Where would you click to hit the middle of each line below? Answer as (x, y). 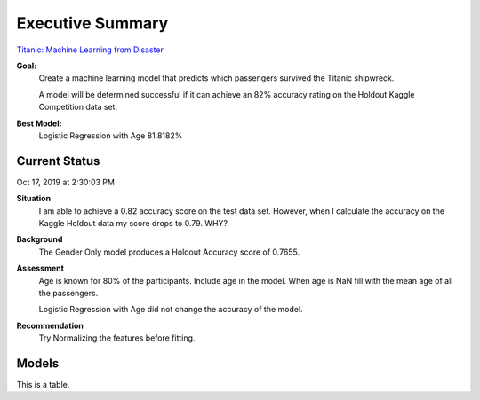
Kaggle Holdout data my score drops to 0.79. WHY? (133, 223)
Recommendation (50, 325)
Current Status (58, 161)
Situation (34, 199)
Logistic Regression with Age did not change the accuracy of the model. (171, 310)
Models (38, 363)
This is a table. (43, 384)
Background (40, 239)
